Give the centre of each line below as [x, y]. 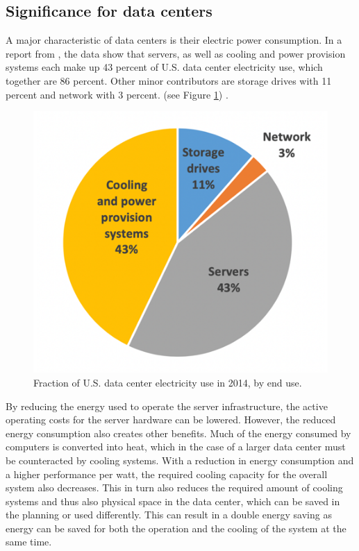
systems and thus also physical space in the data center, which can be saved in [173, 501]
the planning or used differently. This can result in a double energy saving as [169, 515]
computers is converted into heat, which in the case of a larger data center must [176, 447]
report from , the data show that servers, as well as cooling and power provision [176, 53]
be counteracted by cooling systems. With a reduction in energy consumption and [180, 460]
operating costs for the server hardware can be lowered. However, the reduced [171, 419]
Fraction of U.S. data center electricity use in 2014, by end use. [168, 382]
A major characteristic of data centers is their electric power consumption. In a [174, 40]
